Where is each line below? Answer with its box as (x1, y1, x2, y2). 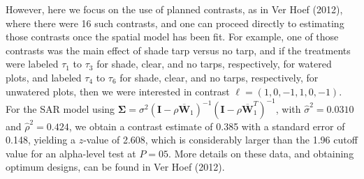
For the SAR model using (6, 101, 115, 116)
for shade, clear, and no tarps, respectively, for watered (96, 56, 332, 71)
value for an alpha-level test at (6, 146, 136, 160)
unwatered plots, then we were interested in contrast (6, 84, 230, 98)
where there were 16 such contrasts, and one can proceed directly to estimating (6, 15, 344, 30)
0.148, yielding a (6, 132, 75, 147)
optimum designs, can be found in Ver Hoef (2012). (6, 159, 225, 174)
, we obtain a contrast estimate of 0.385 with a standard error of (68, 118, 345, 133)
